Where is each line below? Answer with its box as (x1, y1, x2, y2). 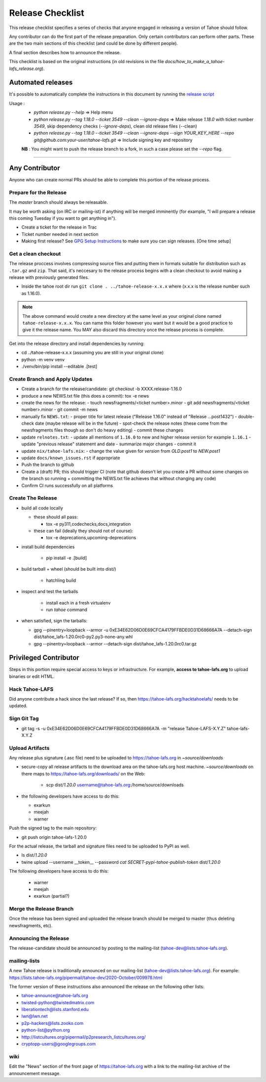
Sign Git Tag (9, 715, 39, 722)
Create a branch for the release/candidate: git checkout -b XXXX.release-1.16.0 (21, 386, 182, 392)
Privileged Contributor (9, 653, 80, 662)
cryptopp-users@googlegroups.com (21, 1041, 96, 1047)
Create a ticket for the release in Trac (21, 224, 97, 230)
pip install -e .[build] (46, 555, 87, 561)
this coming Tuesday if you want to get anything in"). (9, 215, 117, 221)
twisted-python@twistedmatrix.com (21, 999, 95, 1005)
